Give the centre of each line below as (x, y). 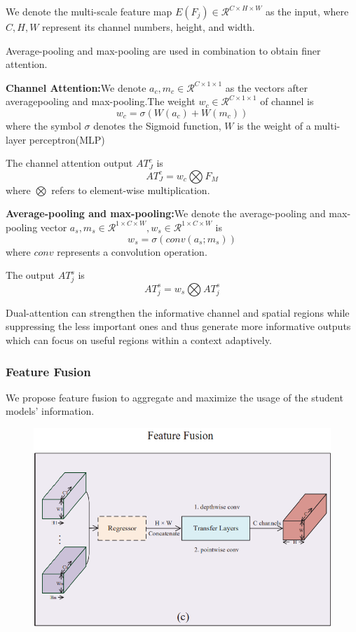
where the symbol (43, 125)
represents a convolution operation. (132, 251)
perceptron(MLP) (67, 139)
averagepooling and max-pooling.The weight (101, 101)
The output (30, 275)
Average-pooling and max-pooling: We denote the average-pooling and (166, 213)
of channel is (287, 101)
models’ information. (50, 411)
